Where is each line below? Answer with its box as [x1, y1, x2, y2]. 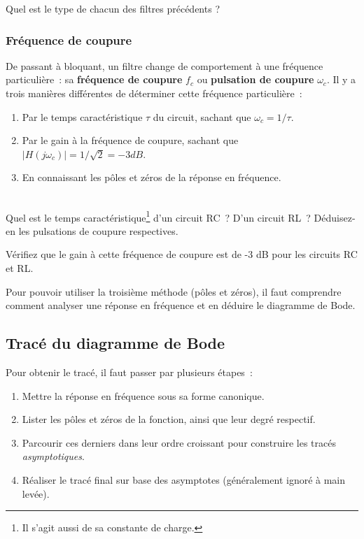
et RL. [6, 261, 34, 275]
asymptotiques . [22, 449, 85, 463]
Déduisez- [314, 210, 356, 224]
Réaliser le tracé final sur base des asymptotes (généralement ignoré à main [22, 472, 346, 487]
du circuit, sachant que [153, 109, 251, 124]
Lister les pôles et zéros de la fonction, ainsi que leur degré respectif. [22, 412, 316, 426]
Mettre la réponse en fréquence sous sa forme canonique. [22, 388, 265, 403]
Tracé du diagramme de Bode [6, 332, 225, 354]
